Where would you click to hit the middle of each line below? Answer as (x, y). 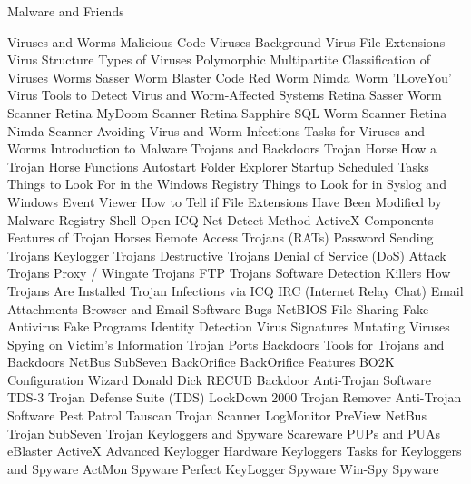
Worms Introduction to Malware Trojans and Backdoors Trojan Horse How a (222, 148)
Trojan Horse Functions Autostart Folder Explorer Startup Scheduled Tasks (218, 166)
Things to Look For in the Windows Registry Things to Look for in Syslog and (227, 184)
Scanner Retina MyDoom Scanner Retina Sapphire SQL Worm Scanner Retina (227, 112)
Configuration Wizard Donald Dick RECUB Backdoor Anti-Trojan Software (219, 379)
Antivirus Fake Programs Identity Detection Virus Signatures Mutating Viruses (229, 326)
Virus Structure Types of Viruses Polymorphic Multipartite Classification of (219, 59)
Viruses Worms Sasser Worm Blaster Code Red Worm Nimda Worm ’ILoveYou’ (230, 77)
